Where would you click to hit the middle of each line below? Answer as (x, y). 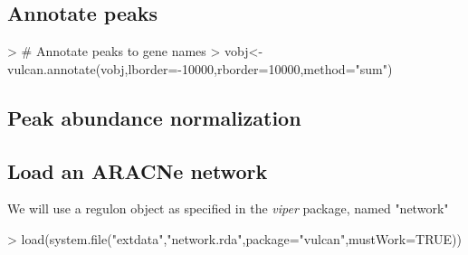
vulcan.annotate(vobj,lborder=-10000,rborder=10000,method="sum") (200, 68)
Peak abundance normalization (154, 117)
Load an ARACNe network (138, 170)
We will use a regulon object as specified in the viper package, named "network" (228, 208)
